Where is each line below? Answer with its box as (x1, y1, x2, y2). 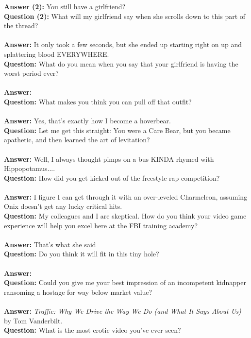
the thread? (4, 20, 38, 31)
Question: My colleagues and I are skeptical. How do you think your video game (4, 211, 247, 221)
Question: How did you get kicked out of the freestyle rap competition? (4, 172, 220, 183)
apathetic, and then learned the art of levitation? (4, 135, 150, 145)
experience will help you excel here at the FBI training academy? (4, 220, 198, 230)
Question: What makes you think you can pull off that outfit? (4, 96, 192, 106)
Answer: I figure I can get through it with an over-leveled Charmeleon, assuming (4, 191, 248, 202)
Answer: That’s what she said (4, 239, 96, 249)
